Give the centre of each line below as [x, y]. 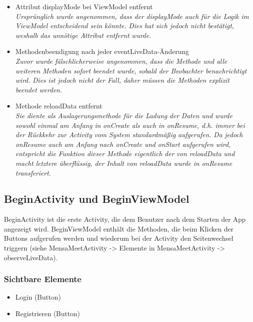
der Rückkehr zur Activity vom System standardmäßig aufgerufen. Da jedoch [129, 134]
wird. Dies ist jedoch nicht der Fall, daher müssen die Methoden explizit [122, 80]
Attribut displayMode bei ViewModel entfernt [84, 6]
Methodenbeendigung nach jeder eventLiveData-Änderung [102, 51]
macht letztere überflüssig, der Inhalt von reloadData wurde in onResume [124, 163]
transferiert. [33, 172]
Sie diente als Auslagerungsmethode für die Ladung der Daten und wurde [124, 115]
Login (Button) [38, 297]
